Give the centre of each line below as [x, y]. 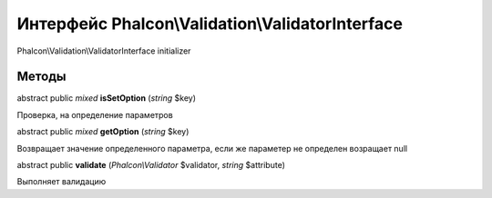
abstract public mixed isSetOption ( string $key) [106, 98]
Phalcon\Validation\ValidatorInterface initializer [104, 51]
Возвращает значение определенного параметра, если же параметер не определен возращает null [212, 148]
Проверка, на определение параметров [95, 114]
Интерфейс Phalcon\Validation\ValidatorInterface [210, 24]
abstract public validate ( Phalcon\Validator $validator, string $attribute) [151, 165]
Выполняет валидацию [61, 182]
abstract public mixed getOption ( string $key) [103, 132]
